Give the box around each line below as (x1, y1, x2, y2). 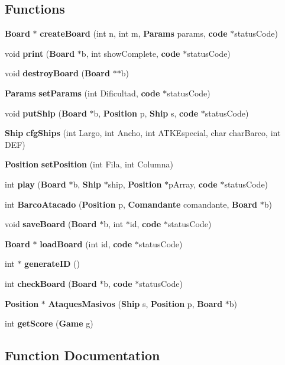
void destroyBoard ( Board (5, 67, 110, 79)
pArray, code (169, 177, 218, 190)
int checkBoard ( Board (5, 277, 97, 289)
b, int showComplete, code (81, 47, 180, 59)
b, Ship (73, 177, 102, 190)
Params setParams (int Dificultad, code (5, 86, 160, 99)
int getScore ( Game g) (5, 317, 93, 330)
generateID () (24, 257, 80, 270)
